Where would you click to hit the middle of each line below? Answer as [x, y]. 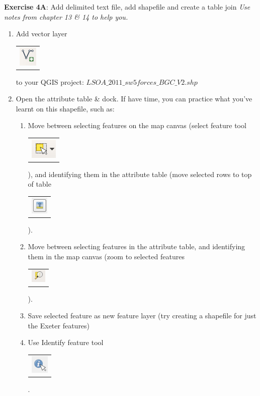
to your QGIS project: [50, 81]
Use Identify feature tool [66, 342]
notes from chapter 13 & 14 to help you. [66, 16]
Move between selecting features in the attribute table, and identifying [137, 246]
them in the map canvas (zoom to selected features [106, 257]
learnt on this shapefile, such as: [65, 108]
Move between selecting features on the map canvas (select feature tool [137, 125]
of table [39, 184]
